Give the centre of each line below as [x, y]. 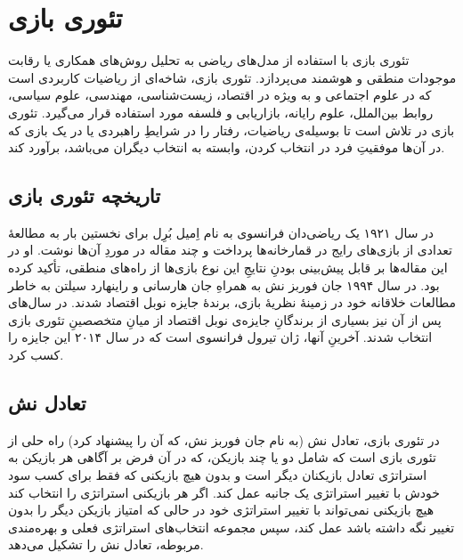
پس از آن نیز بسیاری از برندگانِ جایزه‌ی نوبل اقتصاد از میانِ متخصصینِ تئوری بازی [225, 319]
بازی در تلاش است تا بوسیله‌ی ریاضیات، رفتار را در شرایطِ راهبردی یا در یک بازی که [231, 130]
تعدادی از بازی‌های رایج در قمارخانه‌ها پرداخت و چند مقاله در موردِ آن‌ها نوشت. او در [230, 250]
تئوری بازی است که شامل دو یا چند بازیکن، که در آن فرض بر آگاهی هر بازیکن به [222, 457]
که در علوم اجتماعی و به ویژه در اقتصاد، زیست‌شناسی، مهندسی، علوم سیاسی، [220, 95]
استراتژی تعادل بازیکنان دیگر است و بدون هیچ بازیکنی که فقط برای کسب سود [218, 475]
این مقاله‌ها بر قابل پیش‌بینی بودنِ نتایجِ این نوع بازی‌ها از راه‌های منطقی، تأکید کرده [228, 268]
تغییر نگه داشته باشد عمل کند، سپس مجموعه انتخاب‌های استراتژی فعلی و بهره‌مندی [231, 527]
